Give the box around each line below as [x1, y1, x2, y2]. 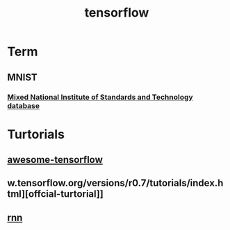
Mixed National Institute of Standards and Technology [7, 92, 193, 102]
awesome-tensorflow [7, 154, 103, 166]
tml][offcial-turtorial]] [7, 188, 104, 200]
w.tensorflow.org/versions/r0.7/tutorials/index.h [7, 177, 224, 189]
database [7, 100, 40, 110]
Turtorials [7, 126, 65, 142]
